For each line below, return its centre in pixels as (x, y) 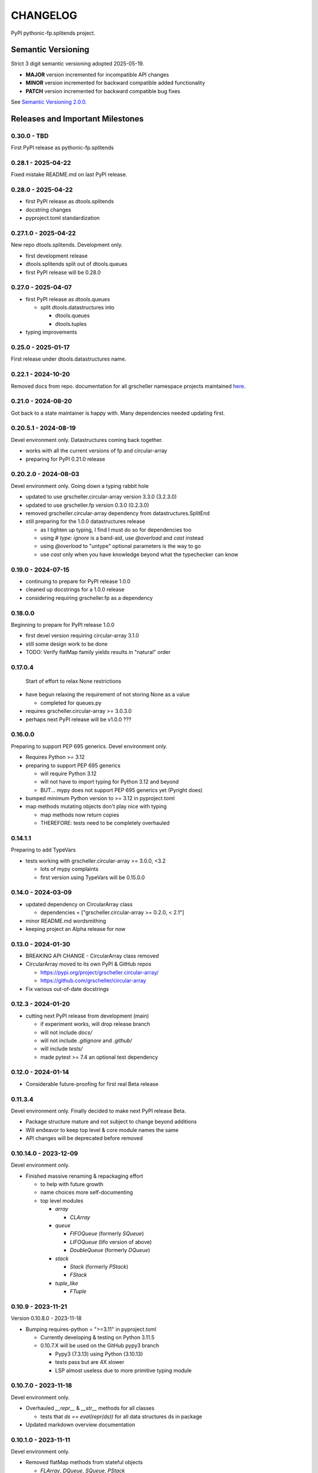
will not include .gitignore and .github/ (86, 1041)
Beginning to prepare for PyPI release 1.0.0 (63, 625)
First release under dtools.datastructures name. (69, 359)
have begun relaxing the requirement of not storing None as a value (107, 695)
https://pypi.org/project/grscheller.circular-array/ (100, 972)
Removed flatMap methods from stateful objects (84, 1462)
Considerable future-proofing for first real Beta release (92, 1084)
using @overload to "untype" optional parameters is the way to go (121, 546)
